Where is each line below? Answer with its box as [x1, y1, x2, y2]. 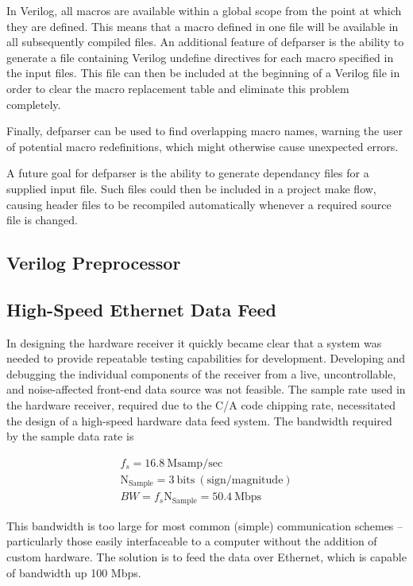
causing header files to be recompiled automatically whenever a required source [6, 196, 392, 212]
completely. [6, 95, 61, 112]
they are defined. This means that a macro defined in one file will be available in [6, 17, 399, 34]
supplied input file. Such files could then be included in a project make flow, [6, 180, 376, 196]
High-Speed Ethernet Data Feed [6, 297, 277, 321]
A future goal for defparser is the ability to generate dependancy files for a [6, 165, 369, 181]
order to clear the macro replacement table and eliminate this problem [6, 80, 349, 96]
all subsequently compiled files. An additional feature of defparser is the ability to [6, 33, 404, 50]
